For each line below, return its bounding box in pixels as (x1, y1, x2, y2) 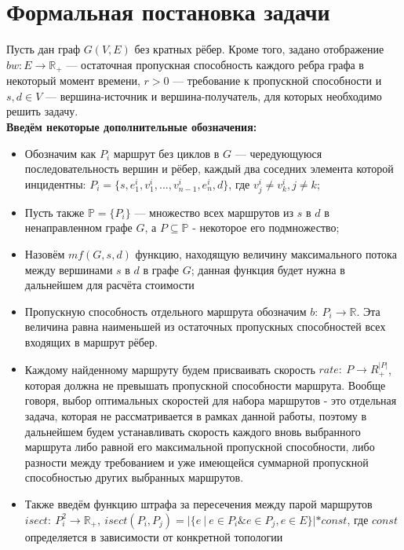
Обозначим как (24, 145, 96, 161)
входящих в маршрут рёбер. (24, 334, 158, 350)
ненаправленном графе (24, 219, 133, 236)
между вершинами (24, 261, 113, 277)
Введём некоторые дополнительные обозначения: (6, 118, 257, 134)
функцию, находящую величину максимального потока (135, 246, 397, 262)
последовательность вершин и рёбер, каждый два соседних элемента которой (24, 160, 394, 177)
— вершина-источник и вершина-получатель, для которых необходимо (45, 87, 382, 104)
